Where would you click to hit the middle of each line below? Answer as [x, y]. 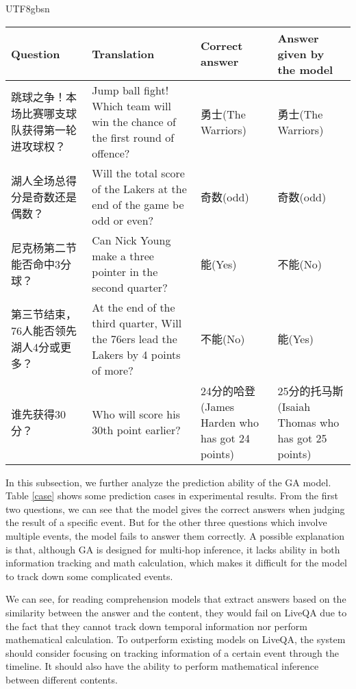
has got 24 [225, 438]
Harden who [229, 422]
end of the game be [138, 204]
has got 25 [302, 438]
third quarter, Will [137, 323]
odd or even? [123, 220]
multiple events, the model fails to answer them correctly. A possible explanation [175, 535]
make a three [123, 255]
